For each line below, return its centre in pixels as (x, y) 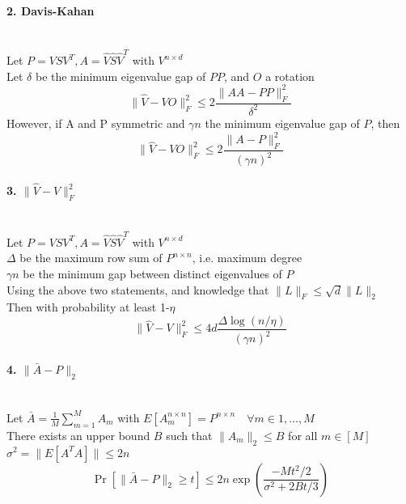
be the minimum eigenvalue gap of (121, 76)
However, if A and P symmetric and (96, 123)
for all (303, 435)
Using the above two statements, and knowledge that (138, 289)
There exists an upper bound (78, 435)
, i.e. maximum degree (247, 258)
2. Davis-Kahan (51, 10)
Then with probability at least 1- (88, 307)
